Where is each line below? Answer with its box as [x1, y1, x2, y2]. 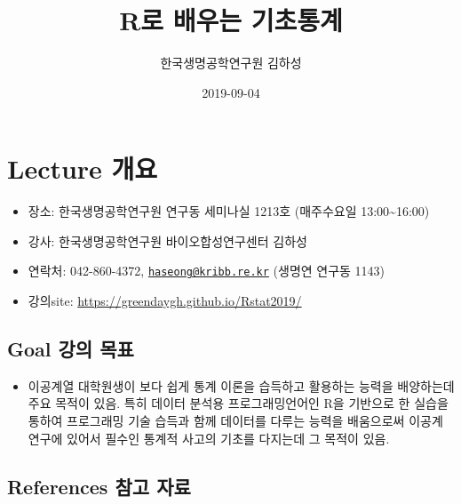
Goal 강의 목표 [7, 335, 134, 363]
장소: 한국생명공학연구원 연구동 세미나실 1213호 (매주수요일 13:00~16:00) [28, 202, 430, 220]
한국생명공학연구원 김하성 [160, 53, 302, 72]
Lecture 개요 [7, 150, 158, 187]
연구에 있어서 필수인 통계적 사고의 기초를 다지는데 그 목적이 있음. [28, 428, 390, 447]
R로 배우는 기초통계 [119, 2, 343, 38]
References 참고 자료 [7, 472, 191, 500]
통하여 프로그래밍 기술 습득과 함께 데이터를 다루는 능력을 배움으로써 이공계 [28, 412, 443, 430]
